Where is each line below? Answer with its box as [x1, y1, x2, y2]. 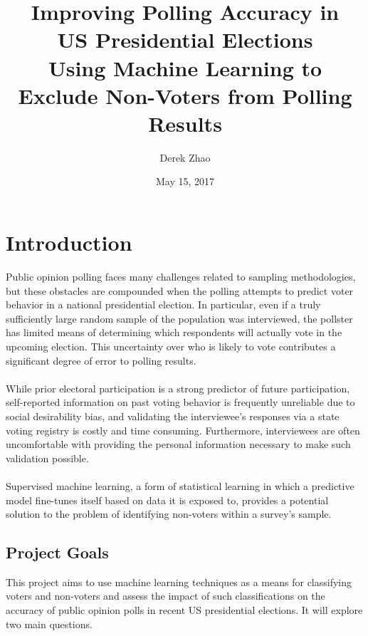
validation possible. [6, 450, 89, 465]
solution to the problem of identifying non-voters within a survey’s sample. [6, 506, 332, 521]
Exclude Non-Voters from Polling [18, 80, 352, 110]
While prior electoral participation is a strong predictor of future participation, [6, 380, 350, 395]
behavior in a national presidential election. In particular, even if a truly [6, 297, 321, 312]
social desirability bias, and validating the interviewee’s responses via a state [6, 408, 340, 423]
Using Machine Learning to [48, 53, 322, 82]
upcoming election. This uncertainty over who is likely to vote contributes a [6, 338, 336, 353]
